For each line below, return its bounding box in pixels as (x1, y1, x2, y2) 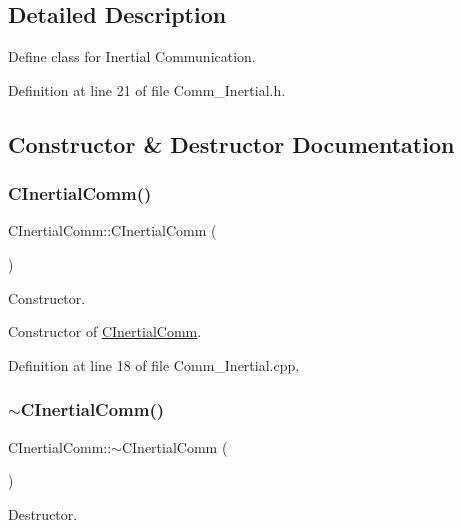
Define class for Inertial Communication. (8, 46, 256, 67)
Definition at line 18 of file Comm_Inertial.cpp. (8, 354, 300, 375)
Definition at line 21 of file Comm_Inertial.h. (8, 79, 286, 100)
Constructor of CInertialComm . (8, 321, 202, 342)
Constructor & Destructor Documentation (8, 128, 455, 159)
